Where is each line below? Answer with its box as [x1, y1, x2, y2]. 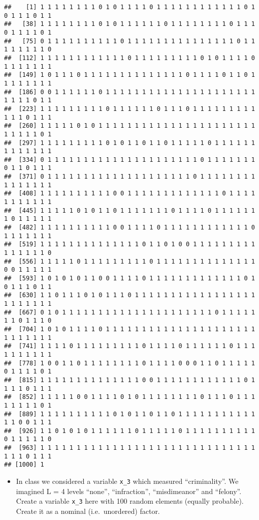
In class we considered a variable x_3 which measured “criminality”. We [16, 476, 239, 486]
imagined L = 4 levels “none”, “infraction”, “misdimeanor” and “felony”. [16, 485, 242, 496]
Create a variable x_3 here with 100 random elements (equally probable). [16, 496, 244, 506]
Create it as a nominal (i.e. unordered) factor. [16, 506, 160, 516]
